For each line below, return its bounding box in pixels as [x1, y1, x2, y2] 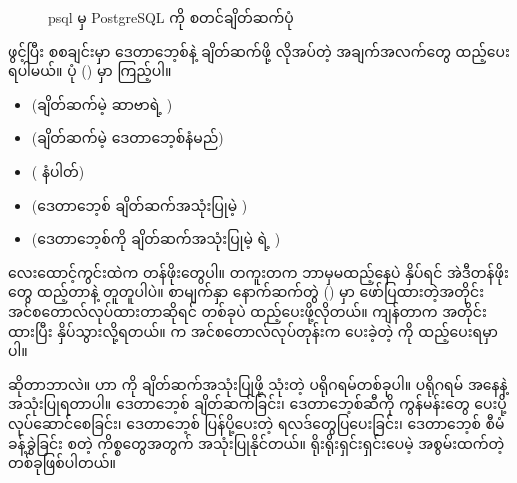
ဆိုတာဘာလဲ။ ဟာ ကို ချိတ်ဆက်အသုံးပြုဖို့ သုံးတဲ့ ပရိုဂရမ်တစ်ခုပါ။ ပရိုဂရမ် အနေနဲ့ [8, 373, 508, 394]
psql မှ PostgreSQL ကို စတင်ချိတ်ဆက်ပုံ [48, 7, 294, 27]
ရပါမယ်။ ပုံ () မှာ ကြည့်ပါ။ [8, 60, 172, 81]
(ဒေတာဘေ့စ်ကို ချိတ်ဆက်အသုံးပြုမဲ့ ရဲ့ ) [31, 228, 281, 249]
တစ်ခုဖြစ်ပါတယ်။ [8, 452, 116, 473]
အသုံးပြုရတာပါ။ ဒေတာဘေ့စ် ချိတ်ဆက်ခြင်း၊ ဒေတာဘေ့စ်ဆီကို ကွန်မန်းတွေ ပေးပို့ [8, 393, 507, 414]
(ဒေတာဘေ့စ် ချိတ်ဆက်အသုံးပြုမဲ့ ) [31, 194, 248, 215]
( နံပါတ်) [31, 160, 85, 181]
